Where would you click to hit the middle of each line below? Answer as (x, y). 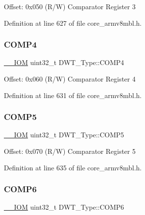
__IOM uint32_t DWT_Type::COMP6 (64, 207)
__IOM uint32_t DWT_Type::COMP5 (64, 135)
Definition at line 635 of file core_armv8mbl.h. (73, 167)
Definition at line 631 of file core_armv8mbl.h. (73, 95)
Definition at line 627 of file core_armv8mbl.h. (73, 23)
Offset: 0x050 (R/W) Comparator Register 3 (70, 6)
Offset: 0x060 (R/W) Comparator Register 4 (70, 79)
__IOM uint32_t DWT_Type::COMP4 (64, 62)
